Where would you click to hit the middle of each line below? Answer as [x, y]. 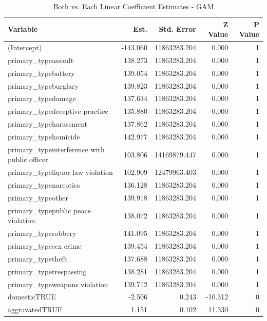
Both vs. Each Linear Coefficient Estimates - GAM [133, 6]
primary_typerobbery [42, 233]
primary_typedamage [42, 98]
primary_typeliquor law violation [60, 172]
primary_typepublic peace [49, 210]
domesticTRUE [32, 297]
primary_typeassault [41, 60]
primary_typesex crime [45, 246]
